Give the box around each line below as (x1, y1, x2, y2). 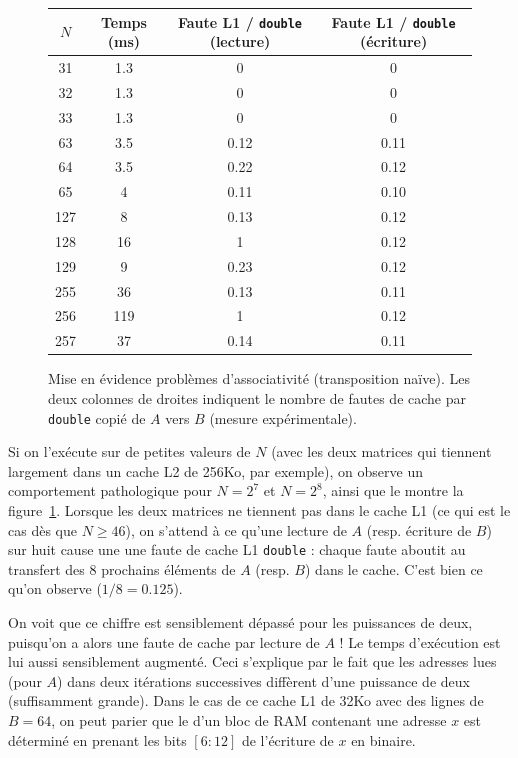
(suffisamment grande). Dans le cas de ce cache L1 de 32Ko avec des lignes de (8, 690, 484, 711)
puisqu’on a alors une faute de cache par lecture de (8, 631, 320, 652)
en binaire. (351, 729, 416, 750)
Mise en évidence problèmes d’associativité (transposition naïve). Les (48, 368, 470, 389)
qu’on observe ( (8, 578, 102, 599)
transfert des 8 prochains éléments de (8, 558, 236, 579)
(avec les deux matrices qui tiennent (271, 441, 492, 462)
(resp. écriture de (366, 519, 472, 540)
